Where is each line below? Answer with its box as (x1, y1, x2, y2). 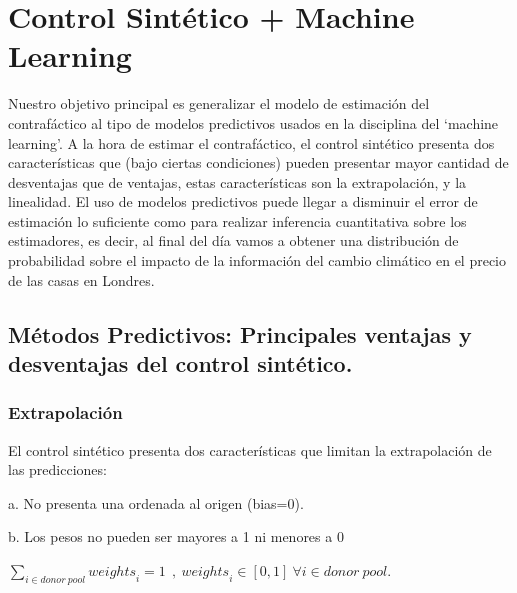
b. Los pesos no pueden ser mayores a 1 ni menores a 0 (8, 526, 344, 547)
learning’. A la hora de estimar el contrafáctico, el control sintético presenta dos (8, 132, 495, 153)
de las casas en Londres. (8, 269, 155, 290)
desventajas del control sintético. (8, 348, 353, 379)
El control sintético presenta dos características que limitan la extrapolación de (8, 439, 492, 460)
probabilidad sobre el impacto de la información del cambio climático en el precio (8, 250, 507, 271)
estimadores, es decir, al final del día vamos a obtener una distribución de (8, 230, 459, 251)
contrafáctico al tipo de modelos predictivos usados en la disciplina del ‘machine (8, 112, 499, 133)
